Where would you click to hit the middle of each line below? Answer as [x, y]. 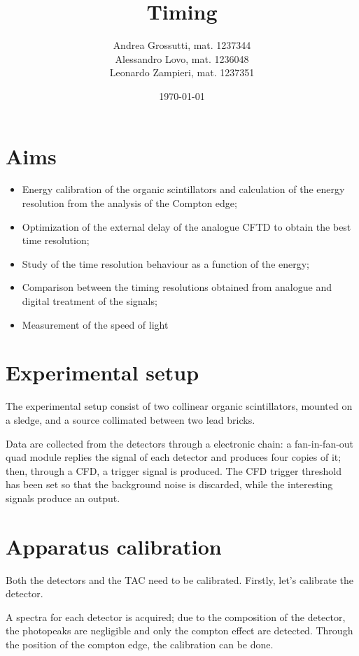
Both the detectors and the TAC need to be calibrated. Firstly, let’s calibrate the [179, 579]
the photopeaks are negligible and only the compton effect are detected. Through [179, 630]
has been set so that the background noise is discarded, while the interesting [169, 484]
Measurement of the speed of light [95, 324]
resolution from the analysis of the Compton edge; [129, 203]
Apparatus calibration [114, 546]
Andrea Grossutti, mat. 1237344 [182, 45]
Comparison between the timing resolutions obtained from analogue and [177, 287]
